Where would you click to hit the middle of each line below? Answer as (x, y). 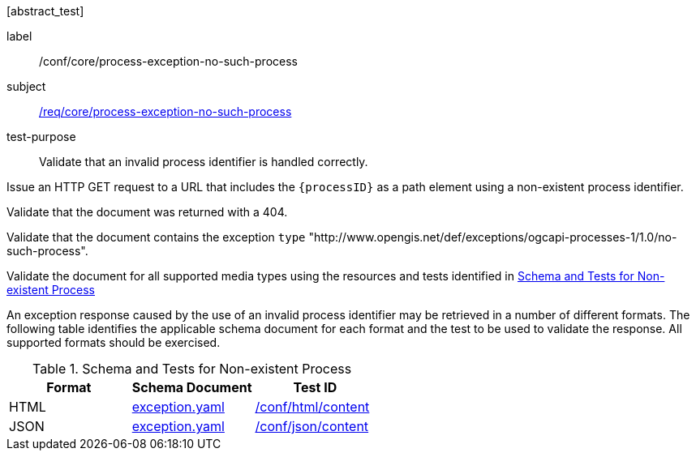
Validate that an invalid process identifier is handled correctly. (204, 162)
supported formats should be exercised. (114, 342)
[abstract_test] (45, 11)
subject (26, 86)
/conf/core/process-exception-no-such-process (168, 61)
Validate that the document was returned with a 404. (147, 212)
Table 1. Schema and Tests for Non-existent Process (192, 369)
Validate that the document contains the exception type (156, 237)
